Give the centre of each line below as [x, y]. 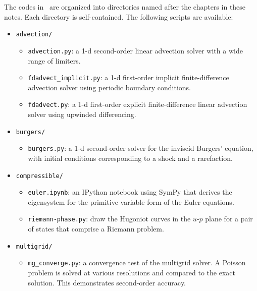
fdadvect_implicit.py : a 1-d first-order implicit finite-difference [128, 77]
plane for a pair [229, 219]
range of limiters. [54, 60]
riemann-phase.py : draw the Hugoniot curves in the [109, 219]
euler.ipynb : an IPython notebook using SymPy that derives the [130, 192]
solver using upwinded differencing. [82, 114]
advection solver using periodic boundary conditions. [109, 87]
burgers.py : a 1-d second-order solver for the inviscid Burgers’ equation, [141, 148]
